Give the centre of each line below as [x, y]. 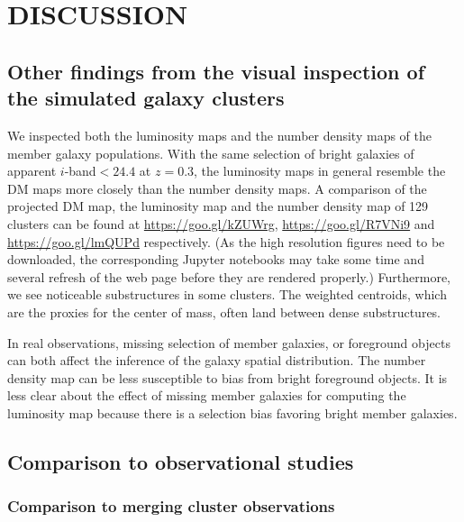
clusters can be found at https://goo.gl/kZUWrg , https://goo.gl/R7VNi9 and [221, 223]
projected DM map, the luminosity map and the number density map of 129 [218, 206]
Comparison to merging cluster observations [171, 506]
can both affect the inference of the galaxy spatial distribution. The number [217, 360]
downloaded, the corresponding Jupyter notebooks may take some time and [216, 259]
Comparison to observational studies [181, 461]
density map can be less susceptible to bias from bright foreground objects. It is [227, 377]
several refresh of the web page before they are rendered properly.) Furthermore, [229, 276]
